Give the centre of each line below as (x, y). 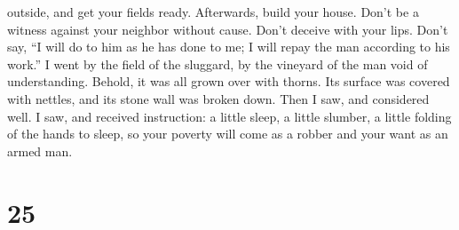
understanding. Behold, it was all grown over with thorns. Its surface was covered (229, 81)
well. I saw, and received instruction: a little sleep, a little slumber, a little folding (229, 116)
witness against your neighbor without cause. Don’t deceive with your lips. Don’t (228, 29)
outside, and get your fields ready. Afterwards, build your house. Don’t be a (213, 12)
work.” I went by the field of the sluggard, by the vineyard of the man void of (218, 63)
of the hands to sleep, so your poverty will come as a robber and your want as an (228, 134)
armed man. (40, 151)
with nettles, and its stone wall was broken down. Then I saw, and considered (218, 98)
